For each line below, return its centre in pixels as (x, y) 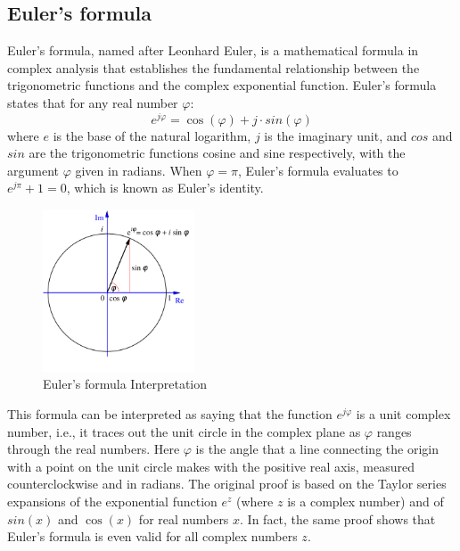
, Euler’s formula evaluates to (318, 170)
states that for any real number (93, 102)
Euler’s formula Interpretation (125, 384)
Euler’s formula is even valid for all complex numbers (152, 536)
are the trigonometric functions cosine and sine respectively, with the (217, 153)
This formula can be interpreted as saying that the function (170, 414)
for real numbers (184, 518)
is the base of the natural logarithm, (152, 135)
